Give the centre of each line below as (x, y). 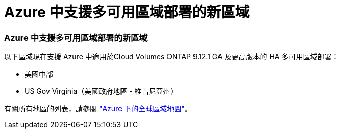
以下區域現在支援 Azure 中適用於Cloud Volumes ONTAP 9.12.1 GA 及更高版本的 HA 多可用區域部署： (172, 57)
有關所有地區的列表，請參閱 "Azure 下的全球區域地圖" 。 (98, 109)
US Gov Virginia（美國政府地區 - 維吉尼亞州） (101, 91)
